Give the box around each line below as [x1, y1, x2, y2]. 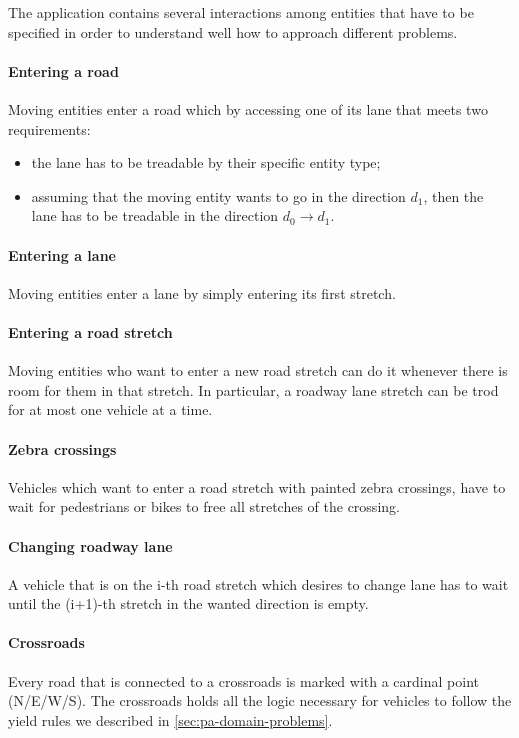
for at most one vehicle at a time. [8, 399, 213, 420]
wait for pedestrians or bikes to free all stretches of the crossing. [8, 496, 400, 517]
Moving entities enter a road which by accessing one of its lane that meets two [8, 98, 488, 119]
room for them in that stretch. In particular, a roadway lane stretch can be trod [8, 379, 499, 400]
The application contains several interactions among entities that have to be [8, 2, 474, 22]
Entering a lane [8, 244, 116, 265]
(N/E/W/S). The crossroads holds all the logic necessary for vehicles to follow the [8, 690, 512, 711]
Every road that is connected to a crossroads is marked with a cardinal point [8, 670, 479, 691]
